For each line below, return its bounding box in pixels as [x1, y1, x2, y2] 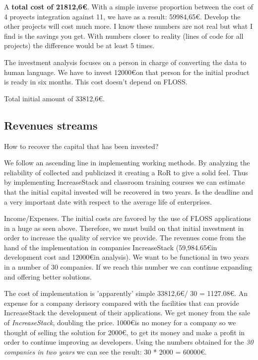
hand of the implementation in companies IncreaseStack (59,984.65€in [4, 242, 217, 252]
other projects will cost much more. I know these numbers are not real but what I [4, 21, 253, 31]
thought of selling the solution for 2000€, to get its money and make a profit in [4, 327, 245, 337]
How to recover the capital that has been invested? [4, 141, 159, 151]
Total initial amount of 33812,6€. [4, 93, 105, 103]
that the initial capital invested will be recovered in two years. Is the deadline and [4, 186, 253, 197]
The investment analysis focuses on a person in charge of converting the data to [4, 57, 247, 67]
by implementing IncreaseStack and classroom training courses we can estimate [4, 177, 245, 187]
